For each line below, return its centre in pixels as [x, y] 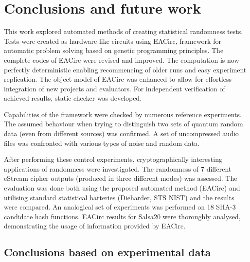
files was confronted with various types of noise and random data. [102, 143]
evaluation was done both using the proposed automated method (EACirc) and [122, 188]
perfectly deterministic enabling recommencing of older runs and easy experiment [125, 69]
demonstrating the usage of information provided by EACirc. [95, 226]
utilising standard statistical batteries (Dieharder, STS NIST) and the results [119, 197]
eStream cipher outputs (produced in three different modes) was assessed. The [121, 178]
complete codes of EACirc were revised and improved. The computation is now [122, 60]
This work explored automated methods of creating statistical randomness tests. [124, 31]
